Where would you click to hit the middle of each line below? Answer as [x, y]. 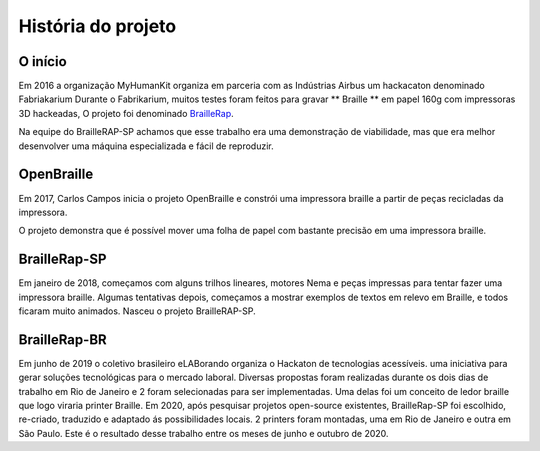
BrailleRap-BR [62, 339]
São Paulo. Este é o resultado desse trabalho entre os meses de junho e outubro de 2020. [203, 433]
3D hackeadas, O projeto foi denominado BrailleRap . [126, 113]
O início [42, 61]
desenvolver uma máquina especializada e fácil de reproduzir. [146, 146]
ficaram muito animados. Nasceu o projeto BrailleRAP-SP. [137, 311]
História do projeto [97, 26]
